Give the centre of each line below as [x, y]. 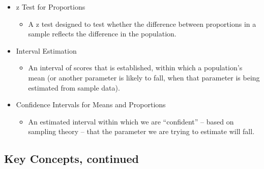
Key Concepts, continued [71, 159]
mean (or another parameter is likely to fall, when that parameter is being [144, 77]
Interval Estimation [46, 50]
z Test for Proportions [51, 7]
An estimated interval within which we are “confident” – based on [131, 121]
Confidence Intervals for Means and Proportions [91, 104]
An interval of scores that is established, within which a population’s [135, 68]
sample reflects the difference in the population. [102, 34]
